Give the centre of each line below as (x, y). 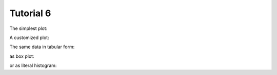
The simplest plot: (28, 28)
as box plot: (22, 56)
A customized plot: (29, 37)
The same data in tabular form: (42, 47)
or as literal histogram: (33, 65)
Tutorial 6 (30, 13)
